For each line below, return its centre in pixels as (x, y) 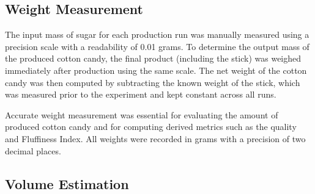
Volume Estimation (67, 183)
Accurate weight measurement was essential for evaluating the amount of (142, 114)
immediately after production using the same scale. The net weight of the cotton (156, 70)
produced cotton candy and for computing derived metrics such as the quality (151, 127)
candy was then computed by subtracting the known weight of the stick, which (153, 82)
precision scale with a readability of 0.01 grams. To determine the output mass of (157, 46)
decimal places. (33, 150)
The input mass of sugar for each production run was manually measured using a (157, 34)
